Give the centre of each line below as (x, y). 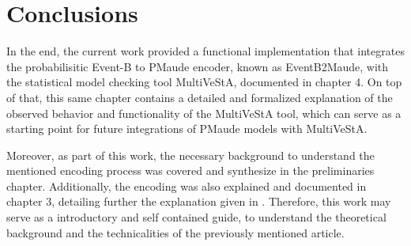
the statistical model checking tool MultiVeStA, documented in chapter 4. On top (204, 82)
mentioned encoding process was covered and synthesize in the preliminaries (190, 170)
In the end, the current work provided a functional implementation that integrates (205, 51)
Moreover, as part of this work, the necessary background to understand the (190, 155)
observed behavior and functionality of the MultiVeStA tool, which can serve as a (204, 113)
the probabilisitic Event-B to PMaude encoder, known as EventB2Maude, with (198, 66)
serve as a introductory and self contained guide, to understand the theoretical (196, 217)
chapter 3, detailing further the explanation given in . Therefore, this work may (199, 201)
